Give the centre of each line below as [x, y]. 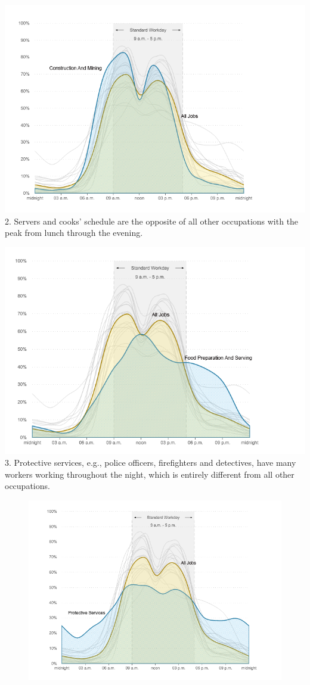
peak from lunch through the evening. [74, 233]
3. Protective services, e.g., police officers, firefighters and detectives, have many [151, 462]
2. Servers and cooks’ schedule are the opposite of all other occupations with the [152, 221]
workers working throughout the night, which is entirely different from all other [150, 474]
